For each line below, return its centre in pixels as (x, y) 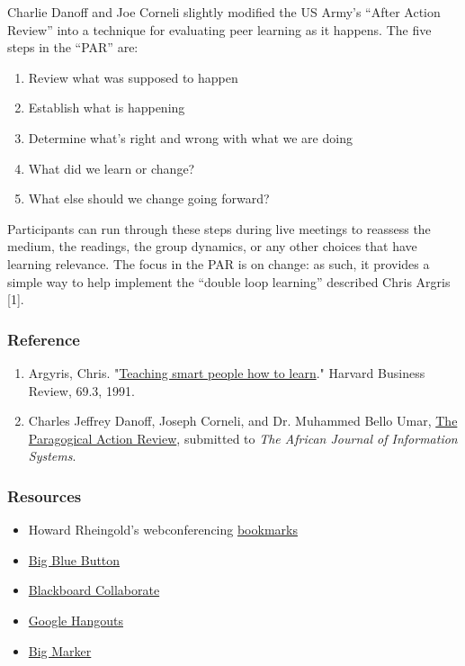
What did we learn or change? (112, 168)
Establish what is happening (107, 108)
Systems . (52, 456)
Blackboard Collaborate (94, 590)
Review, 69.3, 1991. (81, 390)
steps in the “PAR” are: (73, 47)
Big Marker (60, 650)
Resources (45, 495)
